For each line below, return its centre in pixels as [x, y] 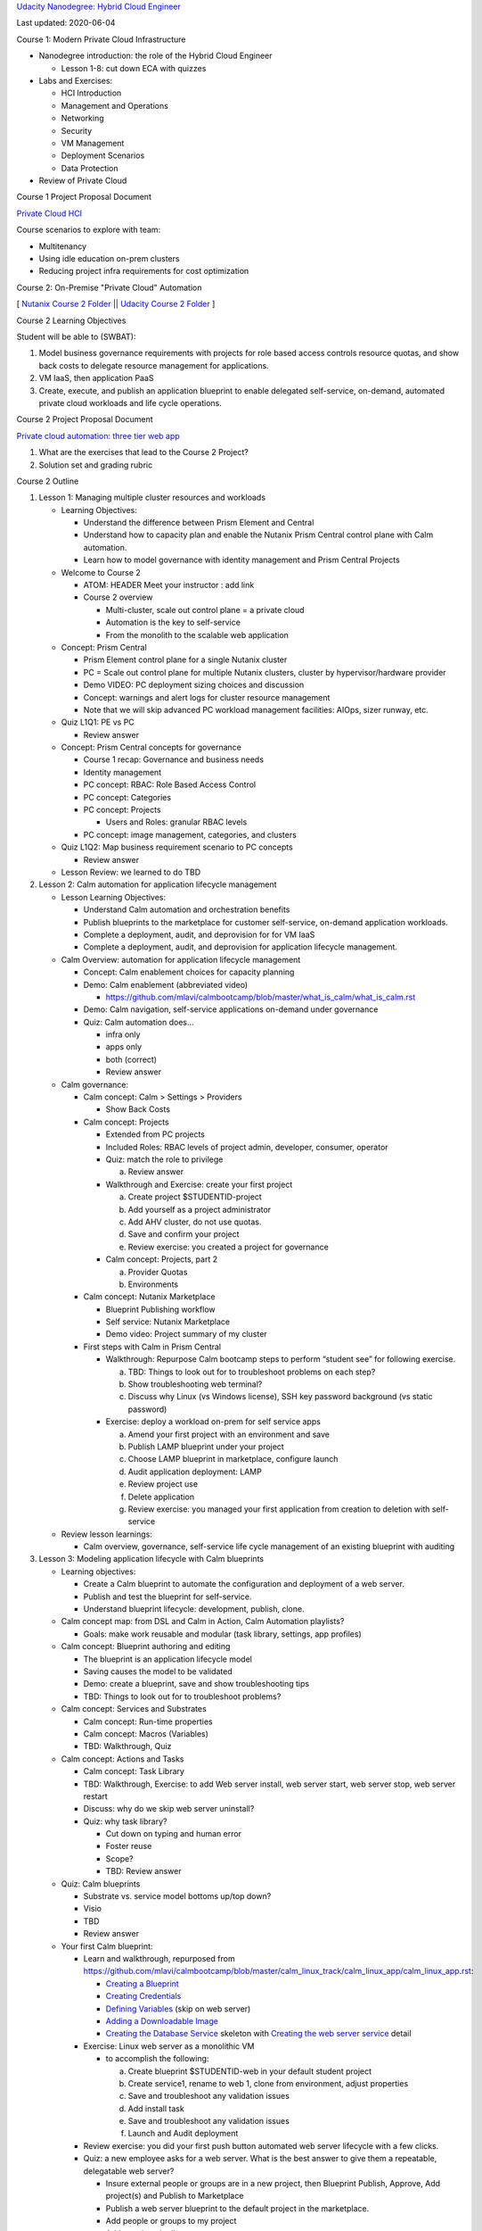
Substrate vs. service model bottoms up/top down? [177, 1896]
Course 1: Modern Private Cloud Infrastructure [101, 39]
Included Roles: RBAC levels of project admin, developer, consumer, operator [247, 1147]
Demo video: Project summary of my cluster [186, 1334]
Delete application [161, 1497]
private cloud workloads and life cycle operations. [131, 402]
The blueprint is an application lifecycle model [168, 1659]
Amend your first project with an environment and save [229, 1434]
